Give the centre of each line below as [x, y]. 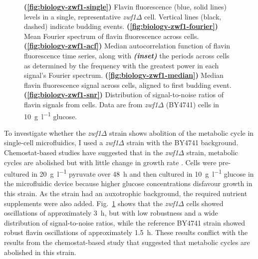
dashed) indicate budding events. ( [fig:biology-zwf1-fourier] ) [121, 26]
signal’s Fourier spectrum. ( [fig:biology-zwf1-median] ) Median [124, 75]
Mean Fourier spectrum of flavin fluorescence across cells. [112, 36]
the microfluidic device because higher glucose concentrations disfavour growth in [128, 183]
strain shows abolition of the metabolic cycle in [181, 132]
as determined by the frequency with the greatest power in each [122, 65]
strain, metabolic [212, 152]
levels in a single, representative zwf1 [80, 16]
